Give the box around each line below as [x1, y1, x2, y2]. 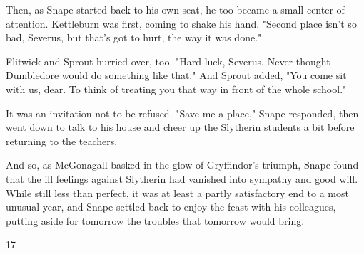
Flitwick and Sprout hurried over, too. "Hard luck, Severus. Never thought [6, 53, 330, 68]
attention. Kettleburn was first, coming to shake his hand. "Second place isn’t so [6, 16, 357, 31]
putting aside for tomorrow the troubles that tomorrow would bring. [6, 213, 305, 228]
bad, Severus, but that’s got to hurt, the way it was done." [6, 30, 262, 45]
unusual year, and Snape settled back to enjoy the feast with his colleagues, [6, 199, 336, 214]
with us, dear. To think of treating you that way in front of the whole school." [6, 81, 347, 96]
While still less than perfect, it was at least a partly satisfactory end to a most [6, 185, 349, 200]
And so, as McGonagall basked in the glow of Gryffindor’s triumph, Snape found [6, 157, 359, 172]
